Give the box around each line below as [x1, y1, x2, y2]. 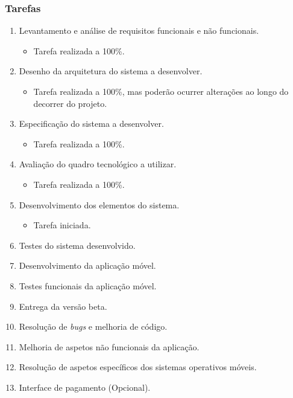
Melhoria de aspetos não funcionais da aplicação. [19, 340, 200, 353]
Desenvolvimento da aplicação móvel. [19, 259, 156, 272]
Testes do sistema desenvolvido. [19, 239, 136, 251]
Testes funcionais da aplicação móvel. [19, 279, 157, 292]
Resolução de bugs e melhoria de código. [19, 320, 168, 333]
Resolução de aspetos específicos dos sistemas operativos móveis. [19, 361, 257, 373]
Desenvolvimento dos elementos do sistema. [19, 198, 180, 211]
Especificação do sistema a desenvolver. [19, 117, 164, 130]
